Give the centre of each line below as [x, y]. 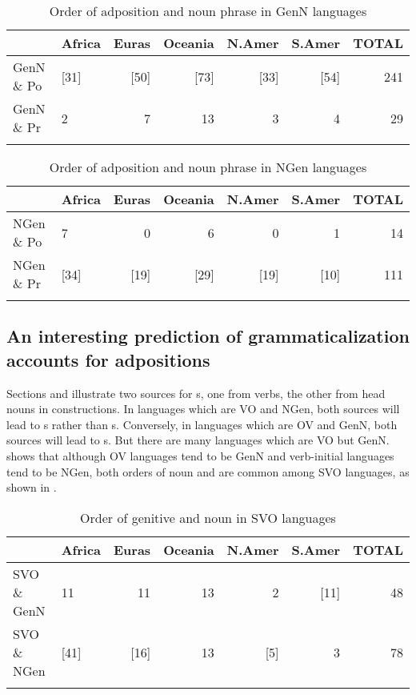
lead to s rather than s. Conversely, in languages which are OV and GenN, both [202, 424]
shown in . [32, 487]
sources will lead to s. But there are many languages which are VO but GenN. [198, 440]
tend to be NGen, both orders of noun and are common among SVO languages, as [208, 471]
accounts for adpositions [108, 359]
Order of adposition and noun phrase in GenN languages [208, 11]
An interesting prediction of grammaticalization [208, 336]
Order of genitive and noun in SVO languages [208, 517]
